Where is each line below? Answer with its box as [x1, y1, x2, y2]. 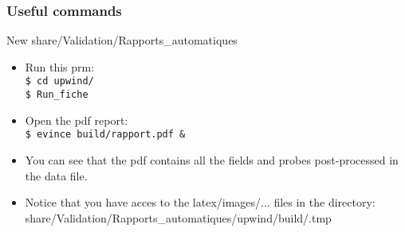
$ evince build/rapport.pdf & [25, 129, 186, 141]
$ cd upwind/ [25, 75, 94, 87]
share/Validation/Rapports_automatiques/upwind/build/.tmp [25, 209, 332, 226]
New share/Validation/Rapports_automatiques [6, 32, 238, 48]
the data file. [25, 167, 88, 184]
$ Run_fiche [25, 89, 88, 101]
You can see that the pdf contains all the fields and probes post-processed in [25, 151, 399, 168]
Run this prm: [25, 58, 95, 75]
